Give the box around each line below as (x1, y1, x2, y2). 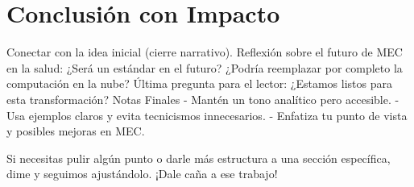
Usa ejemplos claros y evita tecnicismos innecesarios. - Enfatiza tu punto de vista (6, 106, 408, 123)
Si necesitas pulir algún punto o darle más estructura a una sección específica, (6, 149, 391, 166)
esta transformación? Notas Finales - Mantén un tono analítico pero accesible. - (6, 90, 400, 107)
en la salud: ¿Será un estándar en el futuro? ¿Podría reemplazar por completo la (6, 59, 403, 76)
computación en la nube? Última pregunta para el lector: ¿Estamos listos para (6, 75, 392, 92)
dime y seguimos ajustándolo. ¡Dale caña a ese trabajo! (6, 165, 278, 182)
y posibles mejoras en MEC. (6, 123, 145, 139)
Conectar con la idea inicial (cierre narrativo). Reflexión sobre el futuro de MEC (6, 44, 403, 60)
